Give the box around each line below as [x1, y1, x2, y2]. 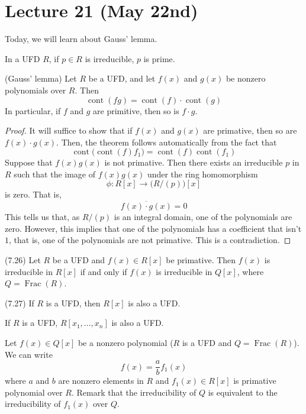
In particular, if [5, 104, 61, 117]
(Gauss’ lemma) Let [5, 72, 77, 85]
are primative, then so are [203, 124, 297, 137]
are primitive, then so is [93, 104, 179, 117]
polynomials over [5, 83, 66, 96]
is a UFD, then [46, 296, 101, 309]
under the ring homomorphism [147, 167, 258, 180]
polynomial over [5, 386, 63, 398]
